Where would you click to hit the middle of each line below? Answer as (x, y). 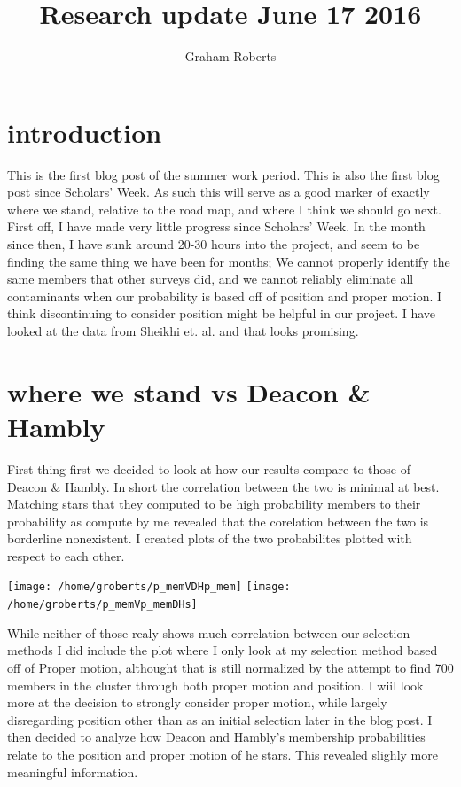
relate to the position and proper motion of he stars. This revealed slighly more (223, 754)
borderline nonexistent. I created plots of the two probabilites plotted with (210, 538)
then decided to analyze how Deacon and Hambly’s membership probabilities (216, 737)
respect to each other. (66, 555)
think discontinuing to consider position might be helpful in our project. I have (222, 313)
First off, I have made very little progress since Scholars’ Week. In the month (216, 226)
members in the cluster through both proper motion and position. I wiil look (215, 685)
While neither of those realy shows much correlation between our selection (209, 632)
